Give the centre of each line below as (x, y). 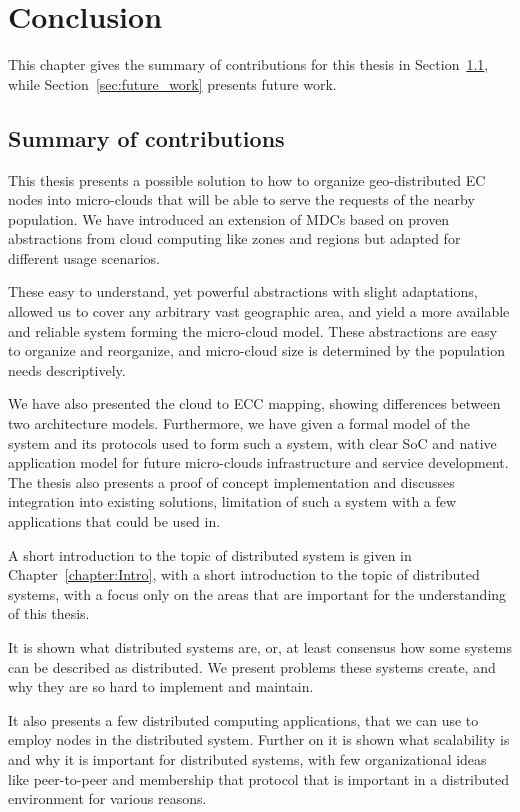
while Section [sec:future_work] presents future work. (172, 83)
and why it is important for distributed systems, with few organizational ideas (247, 758)
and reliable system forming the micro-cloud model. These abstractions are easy (253, 330)
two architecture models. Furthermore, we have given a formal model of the (239, 423)
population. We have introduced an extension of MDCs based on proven (229, 218)
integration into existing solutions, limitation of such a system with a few (232, 501)
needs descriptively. (67, 369)
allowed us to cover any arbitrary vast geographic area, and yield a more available (259, 311)
